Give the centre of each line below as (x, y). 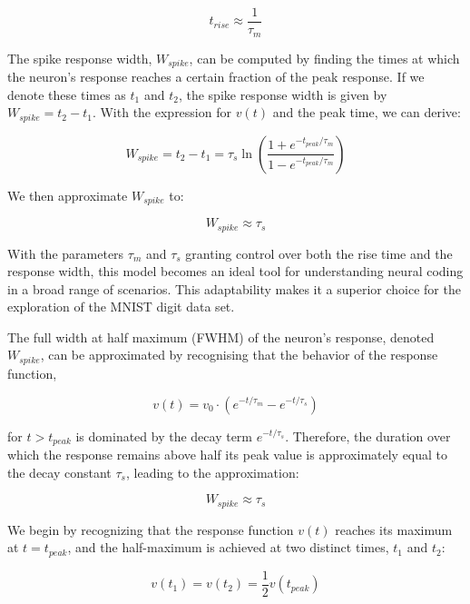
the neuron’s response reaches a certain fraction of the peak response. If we (216, 76)
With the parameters (66, 253)
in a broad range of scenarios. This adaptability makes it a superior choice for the (234, 288)
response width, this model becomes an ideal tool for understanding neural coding (235, 271)
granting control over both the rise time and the (319, 253)
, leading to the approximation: (212, 472)
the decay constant (59, 472)
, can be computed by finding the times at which (324, 58)
